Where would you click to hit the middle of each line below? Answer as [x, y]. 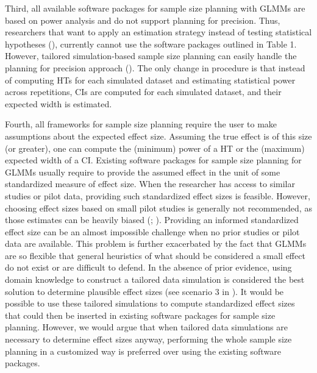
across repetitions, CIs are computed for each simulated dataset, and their [143, 92]
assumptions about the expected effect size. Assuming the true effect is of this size [158, 136]
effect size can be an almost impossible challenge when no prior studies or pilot [152, 231]
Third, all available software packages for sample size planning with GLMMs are [155, 8]
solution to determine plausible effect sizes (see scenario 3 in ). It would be [144, 291]
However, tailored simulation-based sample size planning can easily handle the [151, 56]
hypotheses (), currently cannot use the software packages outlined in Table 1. [151, 44]
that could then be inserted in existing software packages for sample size [140, 315]
